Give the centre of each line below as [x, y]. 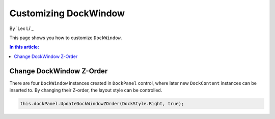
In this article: [24, 47]
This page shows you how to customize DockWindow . [66, 38]
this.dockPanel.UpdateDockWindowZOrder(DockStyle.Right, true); [102, 103]
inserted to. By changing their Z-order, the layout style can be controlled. [86, 90]
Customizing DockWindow [67, 13]
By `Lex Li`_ [22, 28]
